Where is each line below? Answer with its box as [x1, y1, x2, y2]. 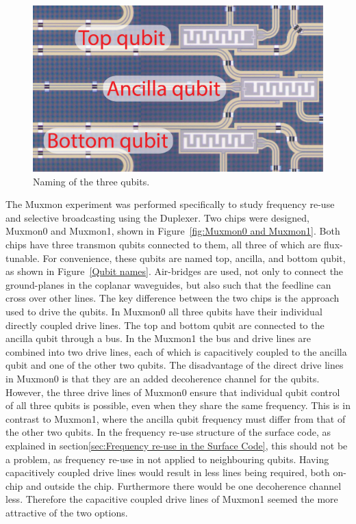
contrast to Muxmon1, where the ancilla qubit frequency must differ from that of [5, 411, 346, 425]
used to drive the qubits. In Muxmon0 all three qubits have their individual [5, 304, 322, 318]
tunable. [5, 250, 40, 265]
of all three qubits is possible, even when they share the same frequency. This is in [5, 398, 351, 412]
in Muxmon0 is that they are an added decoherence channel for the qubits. [5, 371, 320, 385]
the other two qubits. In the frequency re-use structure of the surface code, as [5, 425, 331, 439]
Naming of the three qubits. [33, 174, 150, 188]
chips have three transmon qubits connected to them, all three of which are [5, 237, 321, 252]
